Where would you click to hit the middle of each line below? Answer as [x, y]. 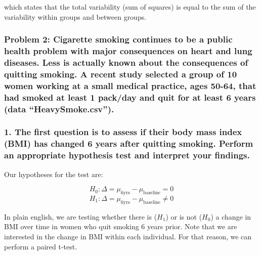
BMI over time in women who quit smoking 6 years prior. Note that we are [121, 226]
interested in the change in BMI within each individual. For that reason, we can [128, 236]
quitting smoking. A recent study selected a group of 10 [121, 74]
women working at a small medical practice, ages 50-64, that [130, 85]
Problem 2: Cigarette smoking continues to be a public [118, 39]
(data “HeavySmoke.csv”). [59, 109]
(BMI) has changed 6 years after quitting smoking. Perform [129, 143]
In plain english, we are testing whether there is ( [81, 216]
